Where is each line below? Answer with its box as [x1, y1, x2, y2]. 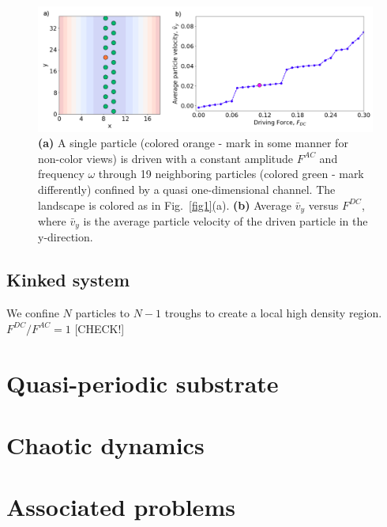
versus [308, 196, 339, 213]
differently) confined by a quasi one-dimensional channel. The [38, 180, 336, 197]
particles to [75, 305, 130, 321]
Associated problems [6, 491, 235, 523]
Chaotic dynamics [6, 429, 205, 461]
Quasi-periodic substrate [6, 366, 279, 399]
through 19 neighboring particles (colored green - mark [98, 165, 364, 182]
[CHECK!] [74, 320, 125, 336]
